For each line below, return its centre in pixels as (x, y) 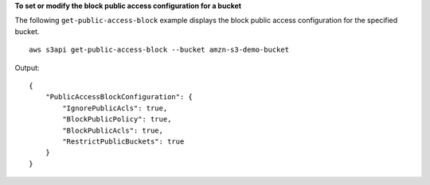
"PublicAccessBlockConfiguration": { (119, 97)
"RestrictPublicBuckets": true (123, 141)
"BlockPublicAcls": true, (113, 130)
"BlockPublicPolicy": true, (117, 119)
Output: (27, 67)
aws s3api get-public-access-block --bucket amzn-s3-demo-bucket (159, 50)
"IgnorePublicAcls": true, (115, 108)
